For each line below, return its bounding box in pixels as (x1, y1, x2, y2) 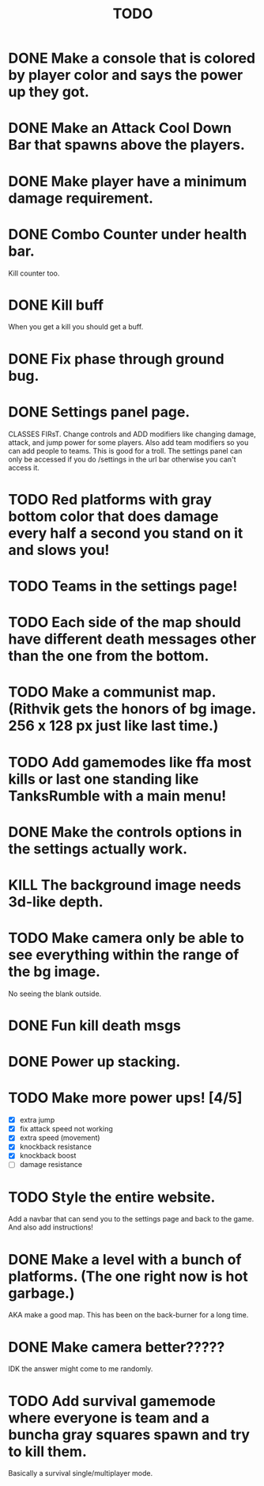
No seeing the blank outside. (8, 989, 102, 998)
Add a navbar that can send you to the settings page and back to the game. (8, 1214, 255, 1224)
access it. (8, 462, 40, 472)
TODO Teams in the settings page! (8, 577, 238, 595)
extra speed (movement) (19, 1133, 100, 1142)
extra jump (19, 1115, 55, 1125)
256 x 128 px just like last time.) (8, 717, 219, 735)
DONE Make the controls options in (8, 823, 243, 841)
